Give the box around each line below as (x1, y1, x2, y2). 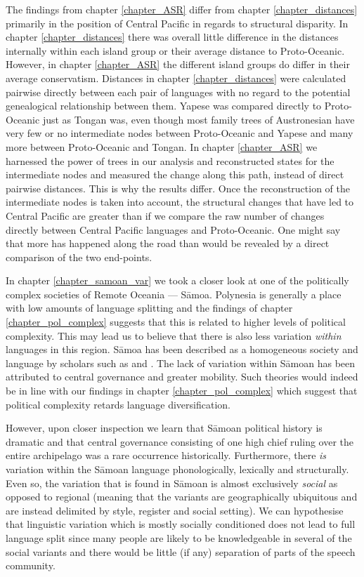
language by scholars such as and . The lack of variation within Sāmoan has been (6, 355, 356, 370)
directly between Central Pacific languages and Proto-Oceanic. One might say (6, 222, 341, 237)
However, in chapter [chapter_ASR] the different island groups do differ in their (6, 57, 350, 72)
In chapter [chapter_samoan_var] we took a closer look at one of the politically (6, 273, 349, 288)
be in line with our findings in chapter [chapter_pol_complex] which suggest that (6, 383, 358, 398)
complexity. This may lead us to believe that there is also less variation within (6, 328, 342, 343)
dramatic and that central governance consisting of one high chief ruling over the (6, 434, 354, 449)
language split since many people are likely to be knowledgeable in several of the (6, 530, 352, 545)
